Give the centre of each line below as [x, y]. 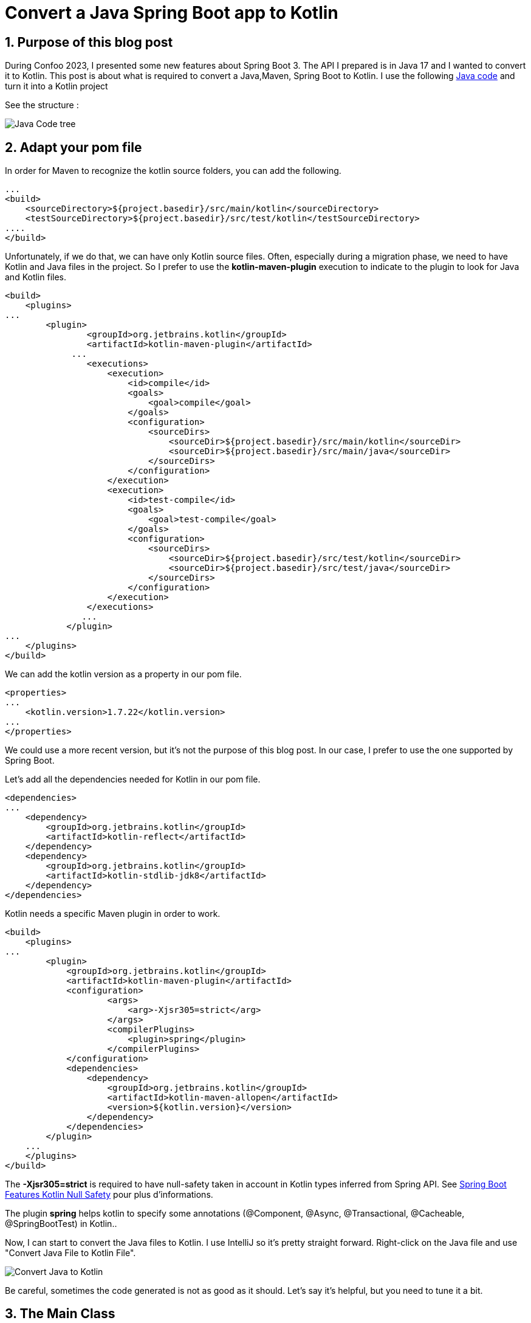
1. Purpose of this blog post [89, 42]
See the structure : [42, 105]
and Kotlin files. [36, 277]
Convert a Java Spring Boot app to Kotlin [172, 13]
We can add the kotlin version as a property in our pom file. [123, 674]
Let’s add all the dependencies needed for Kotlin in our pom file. [133, 779]
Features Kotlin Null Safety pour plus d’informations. [109, 1195]
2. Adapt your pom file [74, 147]
